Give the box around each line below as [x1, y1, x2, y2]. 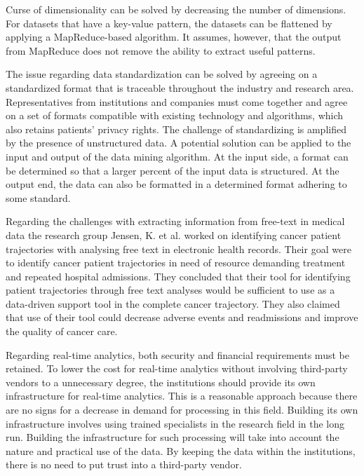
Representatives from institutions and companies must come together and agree [6, 94, 348, 109]
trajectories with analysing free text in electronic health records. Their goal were [6, 241, 351, 256]
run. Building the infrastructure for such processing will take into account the [6, 430, 339, 444]
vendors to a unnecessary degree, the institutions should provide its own [6, 374, 316, 389]
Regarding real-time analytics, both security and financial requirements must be [6, 347, 349, 362]
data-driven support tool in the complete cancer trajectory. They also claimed [6, 296, 340, 311]
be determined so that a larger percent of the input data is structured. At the [6, 163, 339, 177]
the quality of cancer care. [6, 324, 118, 339]
